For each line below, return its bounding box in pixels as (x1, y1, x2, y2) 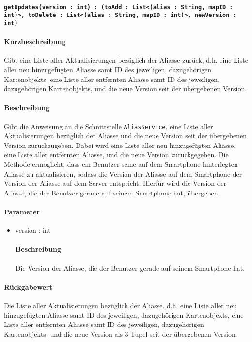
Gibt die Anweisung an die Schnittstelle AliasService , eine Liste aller (4, 121, 213, 131)
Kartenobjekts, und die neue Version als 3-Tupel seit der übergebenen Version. (4, 328, 237, 339)
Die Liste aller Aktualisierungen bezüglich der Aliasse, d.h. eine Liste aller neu (4, 300, 237, 310)
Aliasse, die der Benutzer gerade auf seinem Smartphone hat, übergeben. (4, 187, 220, 197)
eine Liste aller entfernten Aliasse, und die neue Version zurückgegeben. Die (4, 149, 229, 160)
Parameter (4, 206, 40, 216)
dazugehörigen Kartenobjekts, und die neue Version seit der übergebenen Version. (4, 83, 247, 94)
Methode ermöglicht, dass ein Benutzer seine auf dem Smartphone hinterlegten (4, 159, 238, 169)
